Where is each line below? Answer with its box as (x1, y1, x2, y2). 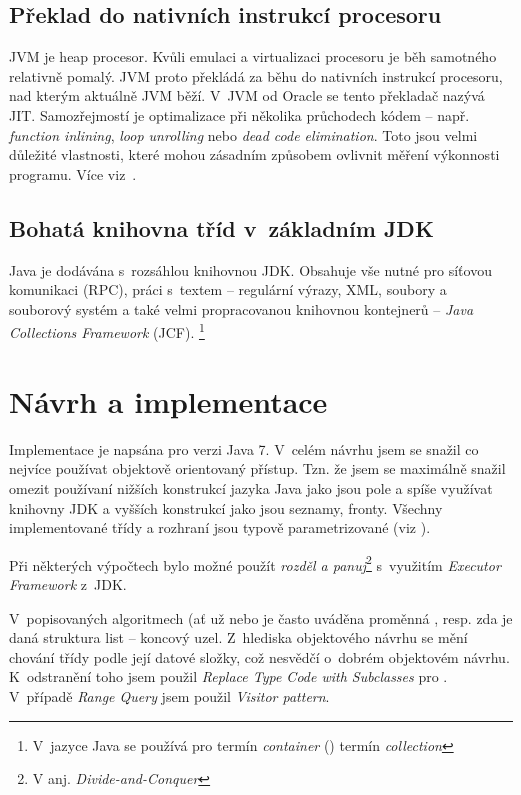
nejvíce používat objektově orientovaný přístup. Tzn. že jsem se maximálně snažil (9, 458, 506, 479)
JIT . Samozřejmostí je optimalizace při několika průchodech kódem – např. (9, 104, 470, 125)
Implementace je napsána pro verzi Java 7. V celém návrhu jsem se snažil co (9, 438, 479, 459)
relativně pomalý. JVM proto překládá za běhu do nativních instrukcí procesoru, (9, 65, 503, 86)
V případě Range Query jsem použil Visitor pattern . (9, 685, 330, 706)
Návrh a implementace (9, 380, 328, 421)
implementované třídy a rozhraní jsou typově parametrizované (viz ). (9, 517, 431, 538)
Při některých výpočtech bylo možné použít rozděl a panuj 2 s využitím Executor (9, 551, 501, 575)
